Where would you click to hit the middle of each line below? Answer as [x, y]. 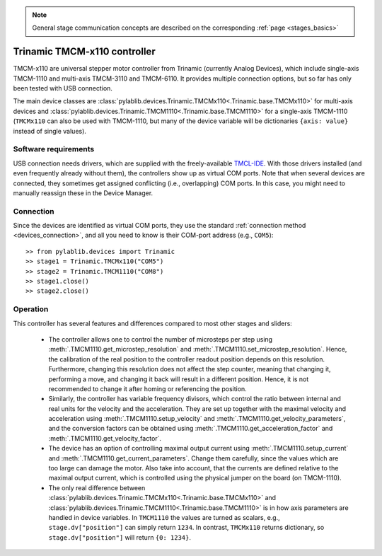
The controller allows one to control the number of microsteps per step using [160, 339]
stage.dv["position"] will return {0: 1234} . [120, 537]
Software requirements [54, 149]
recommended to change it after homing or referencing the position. [147, 388]
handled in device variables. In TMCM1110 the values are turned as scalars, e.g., [164, 517]
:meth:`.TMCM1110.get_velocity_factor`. [105, 438]
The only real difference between [97, 487]
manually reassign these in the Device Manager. [83, 193]
